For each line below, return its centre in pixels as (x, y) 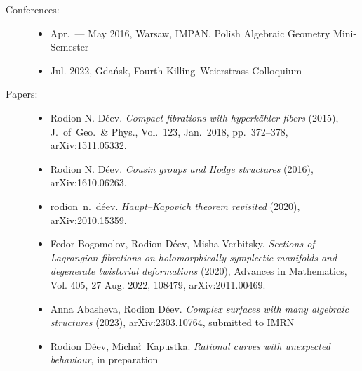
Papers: (22, 94)
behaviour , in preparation (104, 359)
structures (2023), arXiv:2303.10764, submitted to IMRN (172, 322)
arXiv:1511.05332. (88, 145)
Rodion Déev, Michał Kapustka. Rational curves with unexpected (190, 345)
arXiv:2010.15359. (88, 220)
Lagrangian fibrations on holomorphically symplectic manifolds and (194, 257)
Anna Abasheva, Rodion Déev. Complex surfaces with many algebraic (200, 308)
